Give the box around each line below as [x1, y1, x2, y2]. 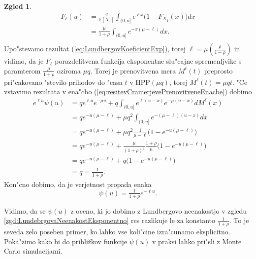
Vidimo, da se [4, 205, 46, 216]
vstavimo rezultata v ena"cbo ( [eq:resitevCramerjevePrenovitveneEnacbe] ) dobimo [4, 86, 252, 97]
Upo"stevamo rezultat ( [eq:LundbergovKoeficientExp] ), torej [4, 43, 186, 54]
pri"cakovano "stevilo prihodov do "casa [4, 76, 123, 87]
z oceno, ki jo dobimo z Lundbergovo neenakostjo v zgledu [70, 205, 247, 216]
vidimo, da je [4, 56, 44, 66]
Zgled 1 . [4, 1, 32, 11]
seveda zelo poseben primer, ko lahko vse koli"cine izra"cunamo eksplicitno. [4, 226, 230, 237]
